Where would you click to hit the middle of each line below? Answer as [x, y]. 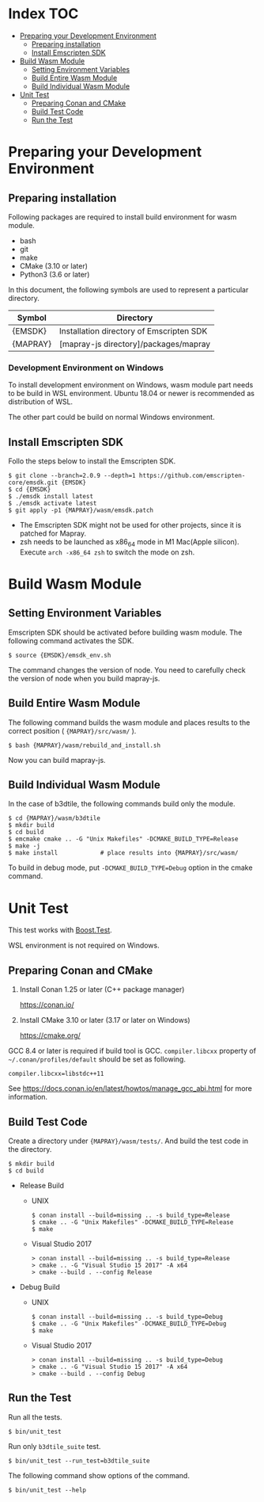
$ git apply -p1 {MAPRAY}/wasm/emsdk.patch [81, 511]
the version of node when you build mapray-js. [84, 678]
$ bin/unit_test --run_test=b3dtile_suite [79, 1461]
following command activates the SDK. [71, 640]
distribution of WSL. [41, 402]
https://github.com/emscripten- [192, 476]
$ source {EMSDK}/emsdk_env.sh [60, 655]
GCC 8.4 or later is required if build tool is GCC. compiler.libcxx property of [132, 1051]
